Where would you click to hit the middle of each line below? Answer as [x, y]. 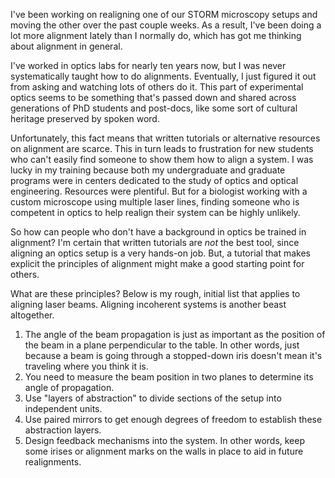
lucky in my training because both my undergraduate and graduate [148, 170]
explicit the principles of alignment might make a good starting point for [157, 263]
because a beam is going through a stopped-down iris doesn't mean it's [173, 355]
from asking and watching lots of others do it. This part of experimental [157, 87]
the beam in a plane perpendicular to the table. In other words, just [162, 345]
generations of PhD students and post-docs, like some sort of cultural [154, 108]
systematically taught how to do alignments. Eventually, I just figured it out [163, 76]
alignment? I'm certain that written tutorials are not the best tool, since [155, 242]
